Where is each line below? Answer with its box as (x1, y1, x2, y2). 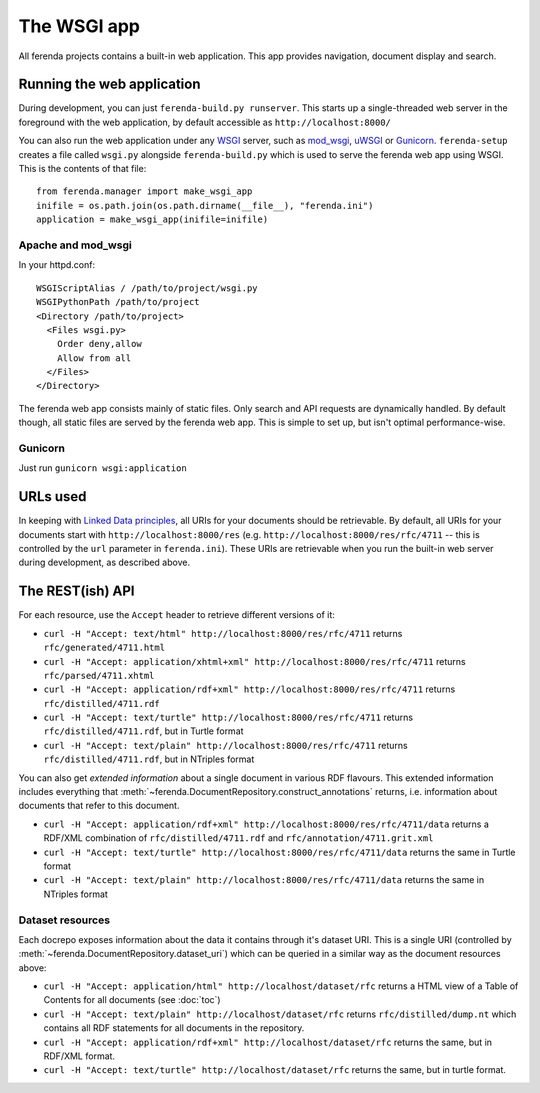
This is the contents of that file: (18, 163, 147, 175)
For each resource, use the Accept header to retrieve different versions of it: (18, 609, 335, 621)
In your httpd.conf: (18, 259, 95, 271)
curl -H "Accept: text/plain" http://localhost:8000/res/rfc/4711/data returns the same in (43, 874, 485, 886)
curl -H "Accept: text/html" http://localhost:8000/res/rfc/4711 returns (43, 627, 403, 639)
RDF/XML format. (43, 1050, 115, 1062)
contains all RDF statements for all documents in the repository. (43, 1022, 305, 1034)
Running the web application (18, 76, 201, 93)
